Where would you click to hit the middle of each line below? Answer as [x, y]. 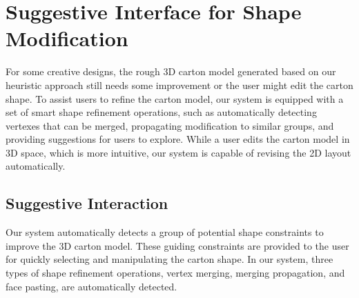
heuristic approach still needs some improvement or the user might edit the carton [179, 85]
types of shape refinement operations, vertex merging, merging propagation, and [175, 273]
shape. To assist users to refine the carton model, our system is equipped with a [175, 98]
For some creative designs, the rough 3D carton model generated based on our [171, 71]
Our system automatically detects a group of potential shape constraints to [165, 232]
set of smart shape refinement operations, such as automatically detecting [161, 112]
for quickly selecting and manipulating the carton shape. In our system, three [169, 259]
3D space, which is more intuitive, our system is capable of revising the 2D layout [178, 152]
